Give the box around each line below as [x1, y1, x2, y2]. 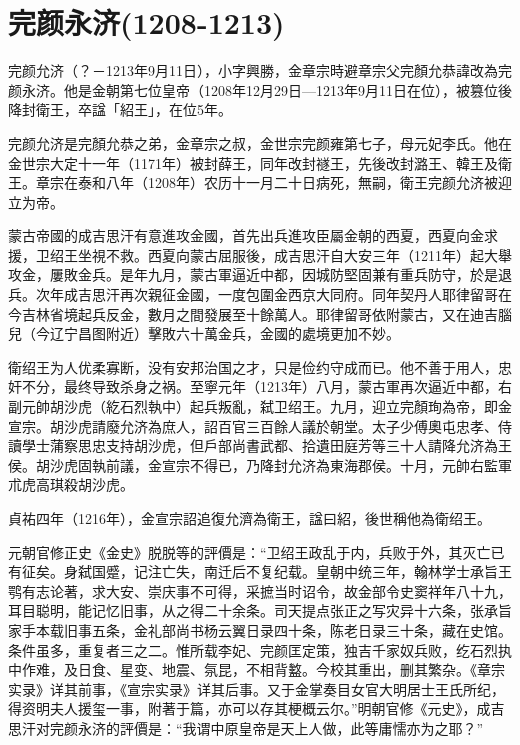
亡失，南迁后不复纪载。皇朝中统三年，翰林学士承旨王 [161, 561, 512, 582]
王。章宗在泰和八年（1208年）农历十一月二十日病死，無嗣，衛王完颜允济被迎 [8, 172, 512, 193]
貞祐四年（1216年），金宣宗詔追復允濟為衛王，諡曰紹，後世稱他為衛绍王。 [8, 508, 491, 528]
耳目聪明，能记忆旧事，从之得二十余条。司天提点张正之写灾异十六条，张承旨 [8, 600, 512, 621]
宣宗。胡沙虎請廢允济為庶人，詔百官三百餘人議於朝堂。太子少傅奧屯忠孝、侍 [8, 415, 512, 436]
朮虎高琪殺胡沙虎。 [8, 474, 134, 495]
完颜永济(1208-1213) [8, 2, 285, 43]
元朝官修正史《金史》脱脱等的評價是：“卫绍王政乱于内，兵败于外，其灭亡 [8, 541, 491, 562]
